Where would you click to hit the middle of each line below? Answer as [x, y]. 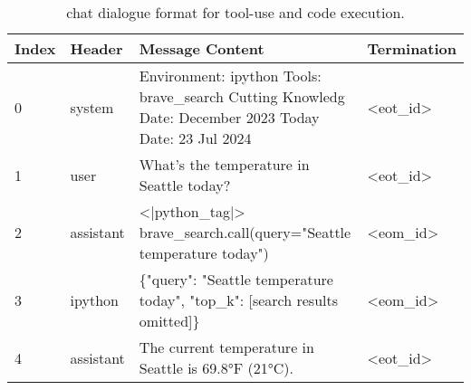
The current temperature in [226, 347]
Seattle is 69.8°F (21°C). [216, 368]
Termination [412, 48]
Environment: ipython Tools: [230, 76]
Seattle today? [185, 185]
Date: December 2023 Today [229, 117]
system [92, 107]
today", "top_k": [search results [239, 300]
